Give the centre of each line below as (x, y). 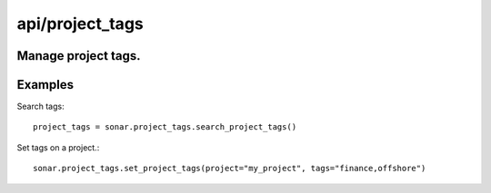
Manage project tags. (79, 56)
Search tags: (40, 106)
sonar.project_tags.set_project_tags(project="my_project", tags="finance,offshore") (230, 169)
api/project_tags (80, 24)
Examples (45, 85)
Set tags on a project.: (58, 147)
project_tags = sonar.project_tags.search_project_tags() (165, 127)
